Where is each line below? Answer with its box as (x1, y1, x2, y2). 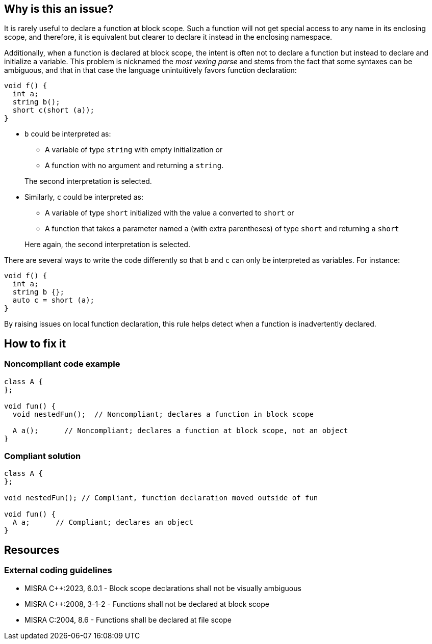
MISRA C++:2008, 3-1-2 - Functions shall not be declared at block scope (24, 599, 269, 608)
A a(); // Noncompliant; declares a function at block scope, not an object (12, 426, 348, 435)
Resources (4, 543, 60, 556)
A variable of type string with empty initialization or (45, 145, 223, 154)
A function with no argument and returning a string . (45, 161, 224, 170)
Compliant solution (4, 451, 81, 462)
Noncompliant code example (4, 359, 120, 369)
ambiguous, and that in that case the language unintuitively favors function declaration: (4, 66, 297, 75)
